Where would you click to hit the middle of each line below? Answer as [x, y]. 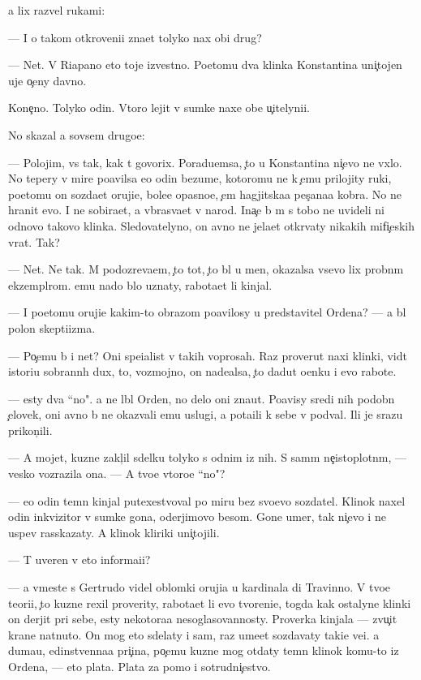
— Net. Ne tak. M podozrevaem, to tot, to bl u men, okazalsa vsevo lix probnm [206, 269]
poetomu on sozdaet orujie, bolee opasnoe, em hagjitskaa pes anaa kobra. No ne [205, 194]
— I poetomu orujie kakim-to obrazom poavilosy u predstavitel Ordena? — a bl [207, 312]
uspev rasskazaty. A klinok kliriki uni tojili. [114, 532]
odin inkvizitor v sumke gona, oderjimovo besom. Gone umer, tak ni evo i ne [197, 516]
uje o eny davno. [47, 80]
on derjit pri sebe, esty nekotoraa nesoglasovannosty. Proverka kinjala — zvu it [203, 619]
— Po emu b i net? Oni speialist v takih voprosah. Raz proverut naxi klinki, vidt [208, 355]
